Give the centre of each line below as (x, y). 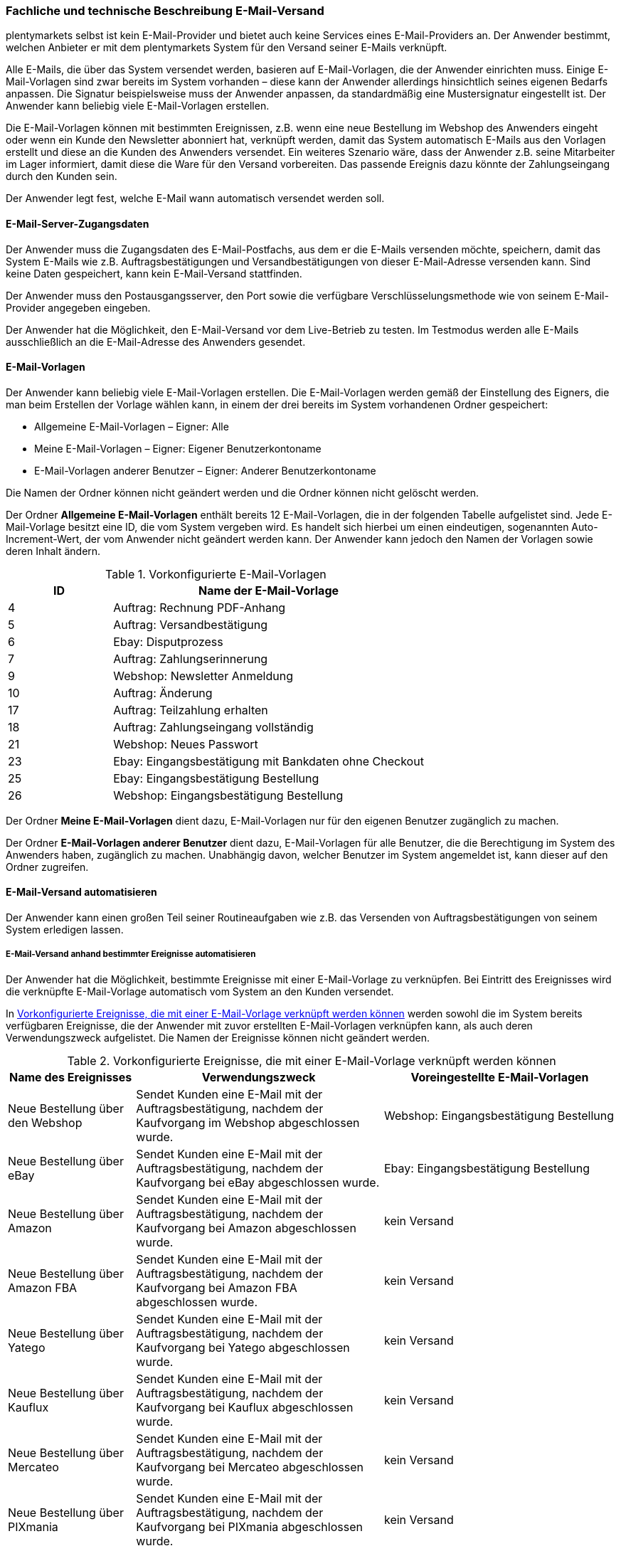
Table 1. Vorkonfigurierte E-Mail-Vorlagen (216, 574)
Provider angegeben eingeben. (78, 307)
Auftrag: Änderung (163, 693)
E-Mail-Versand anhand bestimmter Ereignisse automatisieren (131, 954)
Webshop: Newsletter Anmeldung (203, 676)
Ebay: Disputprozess (168, 641)
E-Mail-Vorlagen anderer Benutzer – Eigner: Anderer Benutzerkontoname (205, 470)
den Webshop (45, 1122)
